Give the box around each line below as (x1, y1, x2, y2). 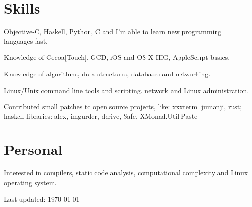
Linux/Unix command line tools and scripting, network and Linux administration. (4, 85, 249, 95)
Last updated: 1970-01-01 (4, 193, 80, 204)
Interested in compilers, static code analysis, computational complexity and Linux (4, 168, 248, 178)
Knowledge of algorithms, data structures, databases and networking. (4, 68, 211, 78)
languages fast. (4, 36, 48, 46)
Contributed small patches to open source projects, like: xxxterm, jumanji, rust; (4, 101, 242, 112)
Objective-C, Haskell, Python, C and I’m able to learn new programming (4, 26, 222, 37)
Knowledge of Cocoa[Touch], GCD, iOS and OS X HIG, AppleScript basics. (4, 52, 230, 62)
